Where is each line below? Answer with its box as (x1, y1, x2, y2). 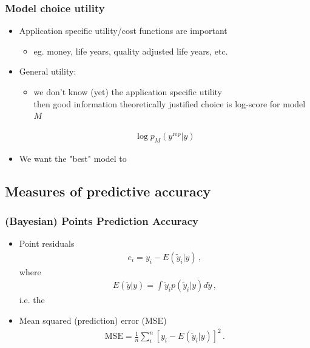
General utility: (19, 65, 76, 78)
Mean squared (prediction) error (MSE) (19, 314, 167, 327)
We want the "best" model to (19, 152, 127, 164)
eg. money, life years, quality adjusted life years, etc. (33, 44, 228, 57)
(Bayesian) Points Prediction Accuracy (5, 213, 199, 228)
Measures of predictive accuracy (5, 181, 211, 200)
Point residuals (19, 237, 75, 250)
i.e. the (19, 293, 45, 306)
